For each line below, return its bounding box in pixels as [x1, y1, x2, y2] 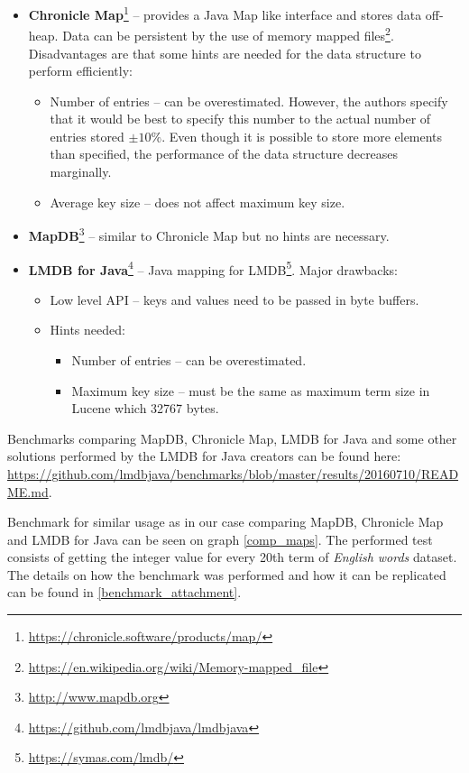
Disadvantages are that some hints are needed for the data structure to [28, 43, 421, 62]
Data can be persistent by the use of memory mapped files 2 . [62, 23, 394, 44]
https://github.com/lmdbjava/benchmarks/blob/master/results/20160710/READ [7, 464, 459, 483]
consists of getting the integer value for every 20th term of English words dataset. [7, 548, 457, 566]
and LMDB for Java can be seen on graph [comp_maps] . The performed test [7, 529, 433, 548]
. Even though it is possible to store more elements [161, 126, 443, 145]
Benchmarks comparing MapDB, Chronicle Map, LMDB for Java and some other [7, 428, 457, 447]
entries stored [50, 126, 124, 145]
